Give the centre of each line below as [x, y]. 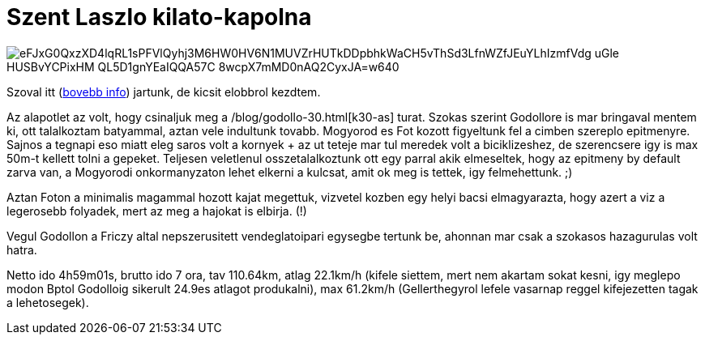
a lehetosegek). [48, 302]
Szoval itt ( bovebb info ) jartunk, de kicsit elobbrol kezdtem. [164, 92]
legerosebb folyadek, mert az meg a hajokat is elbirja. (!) [157, 211]
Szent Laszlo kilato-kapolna [159, 17]
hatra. [22, 249]
